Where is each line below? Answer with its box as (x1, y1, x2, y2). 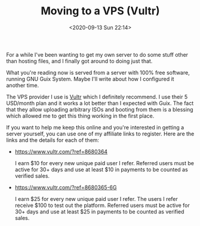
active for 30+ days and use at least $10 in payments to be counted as (14, 166, 188, 173)
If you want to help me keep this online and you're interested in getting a (6, 123, 184, 131)
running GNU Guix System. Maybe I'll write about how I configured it (6, 75, 174, 82)
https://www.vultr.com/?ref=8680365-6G (14, 184, 117, 191)
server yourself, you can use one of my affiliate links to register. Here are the (6, 130, 195, 137)
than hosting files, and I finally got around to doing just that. (6, 57, 153, 64)
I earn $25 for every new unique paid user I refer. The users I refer (14, 195, 178, 202)
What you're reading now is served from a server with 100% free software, (6, 69, 190, 76)
